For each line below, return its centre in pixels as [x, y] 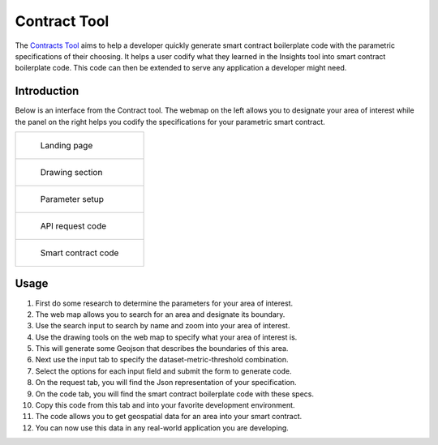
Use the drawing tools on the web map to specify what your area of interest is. [166, 337]
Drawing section [71, 173]
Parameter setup [72, 199]
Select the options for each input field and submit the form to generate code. [163, 371]
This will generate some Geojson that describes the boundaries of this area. [162, 349]
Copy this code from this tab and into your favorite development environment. [165, 405]
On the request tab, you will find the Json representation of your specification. [166, 383]
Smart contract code [79, 253]
